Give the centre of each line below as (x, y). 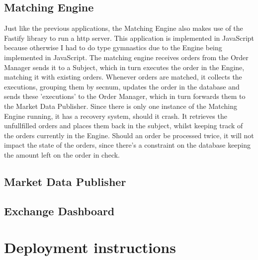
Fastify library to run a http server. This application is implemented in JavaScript (129, 38)
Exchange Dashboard (59, 211)
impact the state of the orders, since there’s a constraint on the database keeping (128, 145)
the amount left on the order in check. (62, 154)
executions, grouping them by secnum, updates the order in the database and (122, 86)
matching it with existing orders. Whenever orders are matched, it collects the (123, 77)
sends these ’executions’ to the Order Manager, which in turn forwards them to (125, 96)
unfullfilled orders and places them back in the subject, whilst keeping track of (124, 126)
